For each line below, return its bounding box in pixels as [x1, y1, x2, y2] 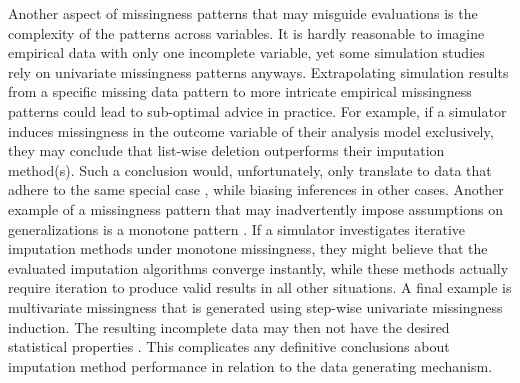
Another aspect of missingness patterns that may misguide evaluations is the [8, 3, 478, 23]
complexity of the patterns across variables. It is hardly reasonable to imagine [8, 22, 485, 43]
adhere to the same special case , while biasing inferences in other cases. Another [8, 179, 504, 200]
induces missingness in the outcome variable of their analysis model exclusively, [8, 120, 494, 141]
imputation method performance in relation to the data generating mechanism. [8, 355, 493, 376]
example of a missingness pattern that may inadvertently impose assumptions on [8, 198, 503, 219]
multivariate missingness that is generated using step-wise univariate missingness [8, 296, 503, 317]
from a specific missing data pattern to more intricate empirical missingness [8, 81, 472, 102]
